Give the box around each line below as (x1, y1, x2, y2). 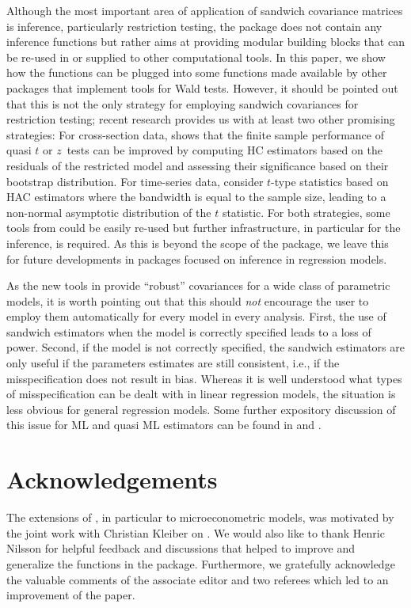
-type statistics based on (271, 173, 389, 189)
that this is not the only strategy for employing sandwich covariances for (6, 95, 359, 112)
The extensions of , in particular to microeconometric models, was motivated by (6, 509, 394, 526)
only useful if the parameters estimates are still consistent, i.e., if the (6, 355, 340, 371)
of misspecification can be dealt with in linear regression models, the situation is (6, 386, 396, 402)
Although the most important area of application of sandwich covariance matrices (6, 2, 403, 18)
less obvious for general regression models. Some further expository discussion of (6, 401, 396, 417)
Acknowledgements (6, 463, 218, 496)
